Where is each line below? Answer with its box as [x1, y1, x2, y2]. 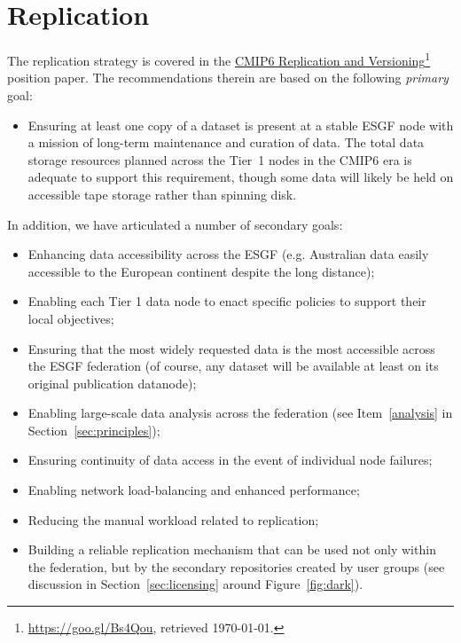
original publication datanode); [27, 373, 197, 392]
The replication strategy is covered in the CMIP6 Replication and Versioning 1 [7, 49, 431, 69]
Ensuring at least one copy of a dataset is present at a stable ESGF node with [27, 115, 454, 134]
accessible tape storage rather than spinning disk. [27, 184, 297, 203]
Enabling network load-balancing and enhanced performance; [27, 481, 360, 499]
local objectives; [27, 309, 114, 327]
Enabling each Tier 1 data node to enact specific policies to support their [27, 292, 426, 310]
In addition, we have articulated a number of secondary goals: [7, 215, 343, 233]
